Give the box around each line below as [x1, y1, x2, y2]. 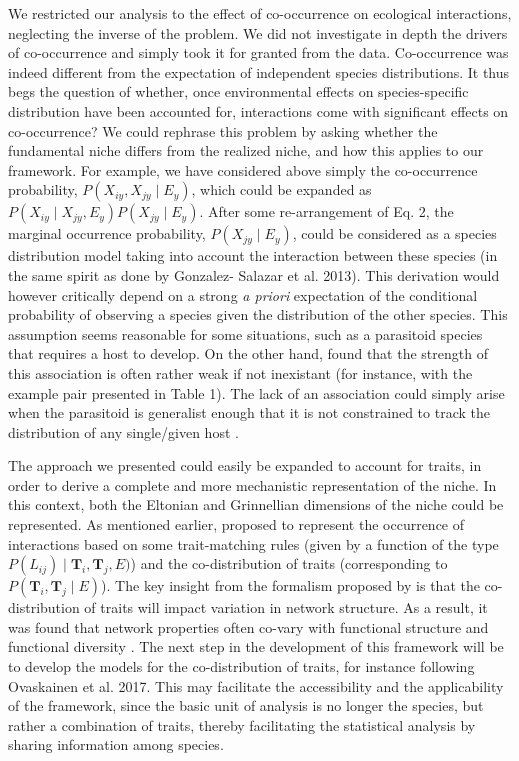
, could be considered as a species [292, 223, 497, 244]
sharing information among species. [8, 734, 224, 755]
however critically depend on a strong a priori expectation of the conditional [8, 284, 478, 305]
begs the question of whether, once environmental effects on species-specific [8, 81, 469, 102]
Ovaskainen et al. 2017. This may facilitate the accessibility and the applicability [8, 675, 504, 696]
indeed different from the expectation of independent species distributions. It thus [8, 61, 510, 82]
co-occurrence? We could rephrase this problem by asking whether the [8, 120, 438, 141]
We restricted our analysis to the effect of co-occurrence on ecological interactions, [8, 3, 512, 23]
